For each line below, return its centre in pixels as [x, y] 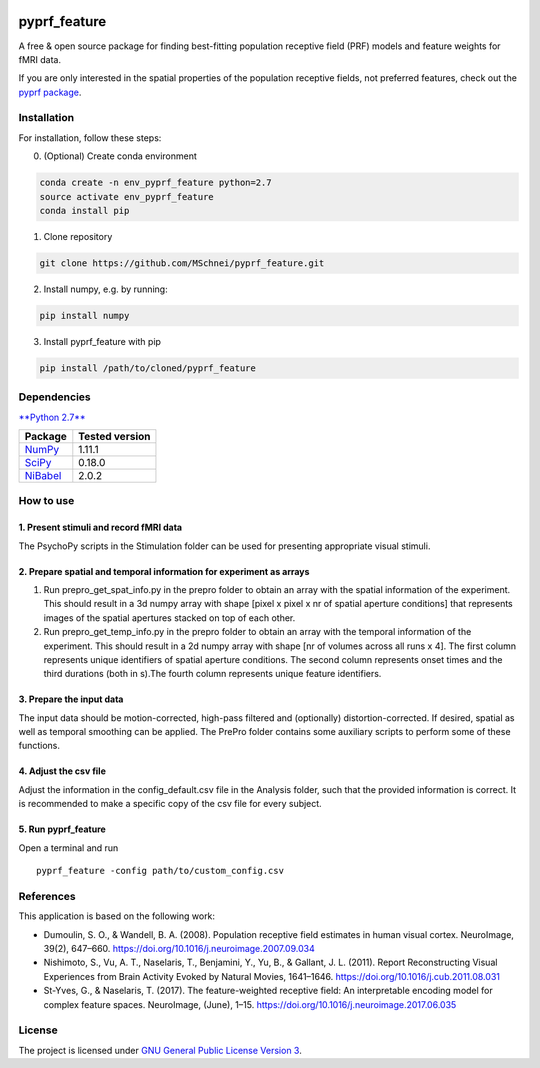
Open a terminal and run [68, 847]
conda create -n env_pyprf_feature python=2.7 [155, 183]
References [47, 896]
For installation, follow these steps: [90, 137]
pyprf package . [50, 92]
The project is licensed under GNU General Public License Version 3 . [160, 1050]
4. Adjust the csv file [62, 771]
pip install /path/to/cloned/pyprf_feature [148, 368]
